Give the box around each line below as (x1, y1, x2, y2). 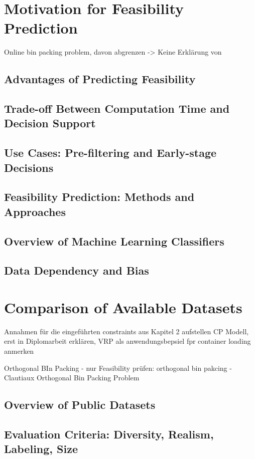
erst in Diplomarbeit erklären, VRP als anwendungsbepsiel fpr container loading (4, 336, 251, 346)
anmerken (4, 346, 34, 356)
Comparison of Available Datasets (4, 297, 242, 317)
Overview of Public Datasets (4, 397, 156, 412)
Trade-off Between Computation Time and (4, 101, 230, 116)
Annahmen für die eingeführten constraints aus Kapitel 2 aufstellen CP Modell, (4, 326, 249, 336)
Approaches (4, 203, 66, 219)
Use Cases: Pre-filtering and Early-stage (4, 145, 217, 160)
